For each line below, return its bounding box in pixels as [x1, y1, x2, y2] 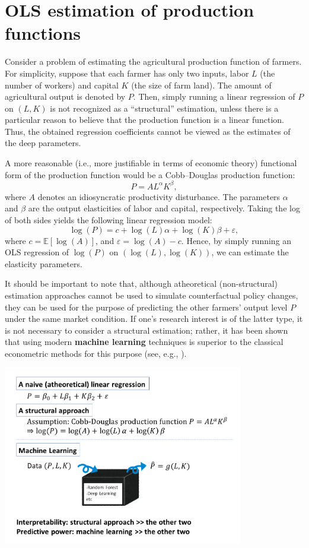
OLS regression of [5, 246, 69, 258]
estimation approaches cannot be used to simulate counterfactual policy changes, [5, 289, 298, 301]
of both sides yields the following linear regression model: [5, 213, 212, 226]
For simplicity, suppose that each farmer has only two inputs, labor [5, 66, 249, 79]
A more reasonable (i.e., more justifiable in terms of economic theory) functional [5, 157, 297, 169]
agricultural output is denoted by [5, 90, 126, 103]
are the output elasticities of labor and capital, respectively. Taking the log [28, 202, 300, 214]
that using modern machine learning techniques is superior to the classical [5, 335, 283, 348]
